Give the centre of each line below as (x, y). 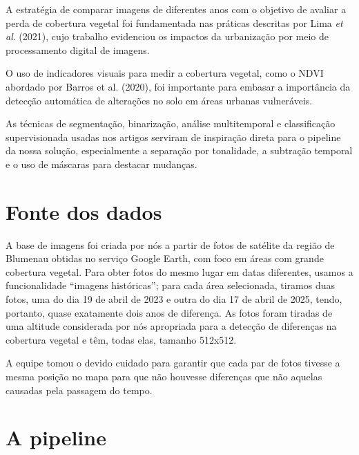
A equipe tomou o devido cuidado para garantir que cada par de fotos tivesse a (173, 363)
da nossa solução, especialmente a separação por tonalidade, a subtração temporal (179, 150)
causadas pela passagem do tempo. (79, 390)
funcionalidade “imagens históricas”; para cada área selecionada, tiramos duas (171, 285)
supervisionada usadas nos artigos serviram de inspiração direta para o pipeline (173, 137)
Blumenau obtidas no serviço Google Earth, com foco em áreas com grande (165, 258)
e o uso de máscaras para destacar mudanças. (101, 164)
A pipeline (56, 437)
